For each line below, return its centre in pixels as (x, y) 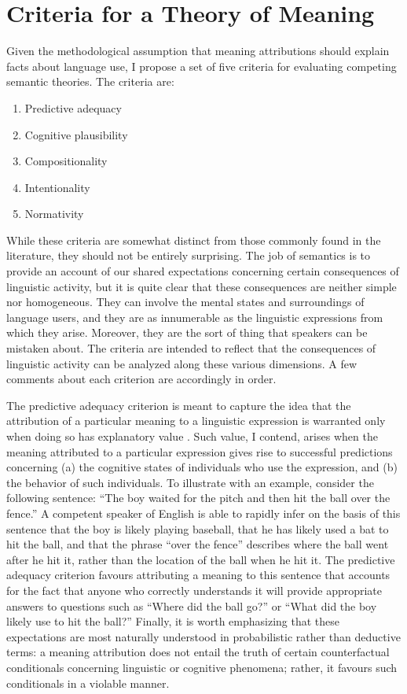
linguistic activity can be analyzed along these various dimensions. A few (182, 363)
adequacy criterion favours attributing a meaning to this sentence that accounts (198, 575)
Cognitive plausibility (76, 134)
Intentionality (57, 187)
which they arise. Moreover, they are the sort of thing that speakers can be (187, 332)
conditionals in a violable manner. (88, 683)
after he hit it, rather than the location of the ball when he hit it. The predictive (201, 559)
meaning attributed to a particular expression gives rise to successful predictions (200, 451)
